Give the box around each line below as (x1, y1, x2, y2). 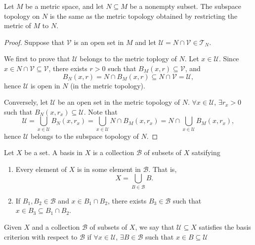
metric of (4, 20, 31, 31)
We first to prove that (4, 53, 70, 64)
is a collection (92, 147, 134, 158)
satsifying (192, 147, 220, 158)
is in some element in (77, 163, 141, 174)
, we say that (135, 221, 174, 232)
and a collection (32, 221, 80, 232)
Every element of (15, 163, 67, 174)
